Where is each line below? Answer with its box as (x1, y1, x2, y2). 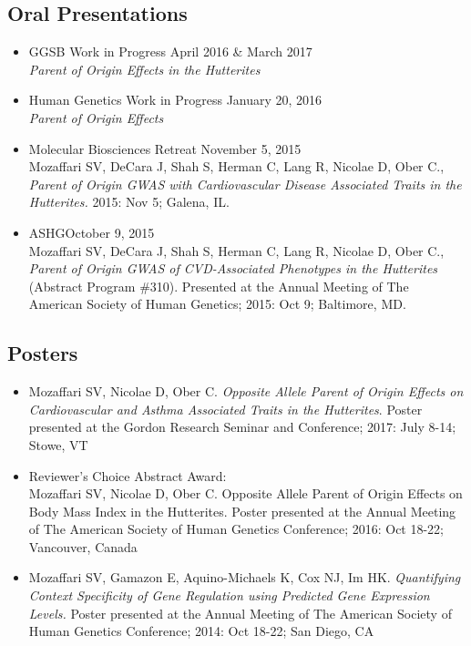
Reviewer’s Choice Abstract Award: (28, 466, 227, 485)
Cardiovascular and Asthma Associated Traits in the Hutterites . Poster (28, 399, 423, 418)
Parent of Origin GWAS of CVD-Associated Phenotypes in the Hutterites (28, 259, 438, 278)
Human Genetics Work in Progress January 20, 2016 (28, 90, 323, 109)
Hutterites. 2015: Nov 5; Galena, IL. (28, 192, 230, 211)
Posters (7, 339, 78, 367)
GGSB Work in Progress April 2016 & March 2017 (28, 42, 312, 61)
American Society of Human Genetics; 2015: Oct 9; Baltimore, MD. (28, 294, 406, 313)
